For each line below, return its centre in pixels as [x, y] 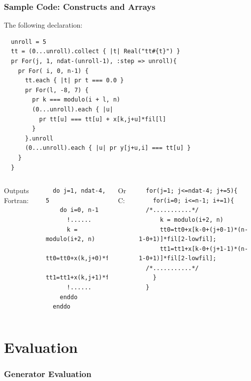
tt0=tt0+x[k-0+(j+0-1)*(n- [204, 229]
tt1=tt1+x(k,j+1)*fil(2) [86, 278]
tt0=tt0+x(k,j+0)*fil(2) [86, 259]
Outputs [16, 190]
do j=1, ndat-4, [79, 191]
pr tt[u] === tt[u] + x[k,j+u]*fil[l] [103, 119]
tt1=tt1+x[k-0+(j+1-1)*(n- [204, 249]
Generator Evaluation [48, 374]
